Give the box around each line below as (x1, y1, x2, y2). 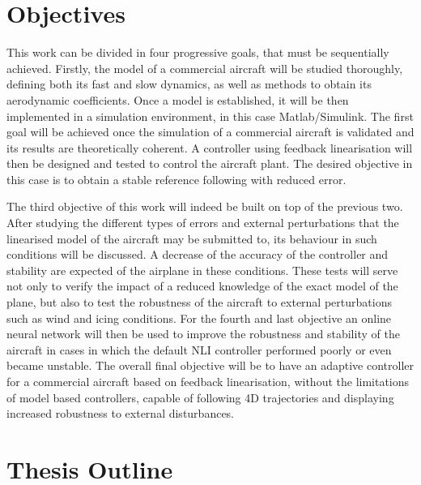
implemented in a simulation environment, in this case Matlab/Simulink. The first (6, 107, 414, 124)
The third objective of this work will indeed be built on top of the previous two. (6, 198, 403, 215)
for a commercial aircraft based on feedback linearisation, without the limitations (6, 373, 410, 389)
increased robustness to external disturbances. (6, 405, 235, 422)
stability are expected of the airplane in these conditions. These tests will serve (6, 261, 398, 278)
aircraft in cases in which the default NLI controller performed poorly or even (6, 341, 392, 358)
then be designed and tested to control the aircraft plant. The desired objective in (6, 155, 413, 172)
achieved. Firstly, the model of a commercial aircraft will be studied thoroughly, (6, 59, 403, 76)
